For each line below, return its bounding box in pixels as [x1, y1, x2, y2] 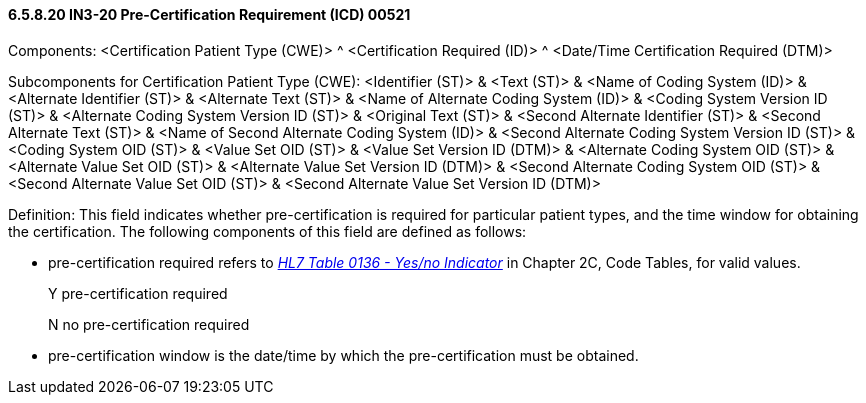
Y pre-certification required [48, 284, 228, 302]
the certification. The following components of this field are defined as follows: [8, 222, 527, 240]
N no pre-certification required [48, 315, 250, 333]
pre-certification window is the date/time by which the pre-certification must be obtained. [48, 346, 639, 364]
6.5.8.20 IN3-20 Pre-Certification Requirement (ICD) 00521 [8, 6, 411, 23]
